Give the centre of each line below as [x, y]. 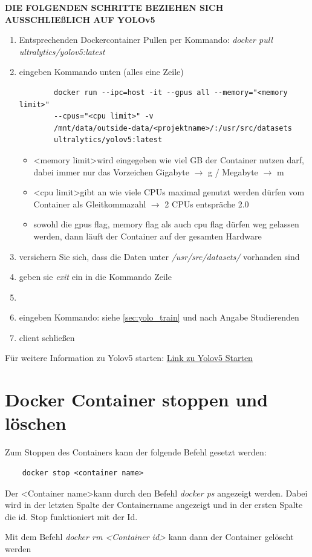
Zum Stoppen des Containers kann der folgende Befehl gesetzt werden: [136, 452]
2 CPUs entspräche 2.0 [207, 204]
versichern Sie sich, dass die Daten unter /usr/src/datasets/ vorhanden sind [159, 256]
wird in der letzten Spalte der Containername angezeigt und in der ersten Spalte [154, 505]
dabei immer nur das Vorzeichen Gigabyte [111, 171]
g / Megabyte [233, 171]
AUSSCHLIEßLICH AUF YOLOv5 [80, 19]
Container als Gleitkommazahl [90, 204]
